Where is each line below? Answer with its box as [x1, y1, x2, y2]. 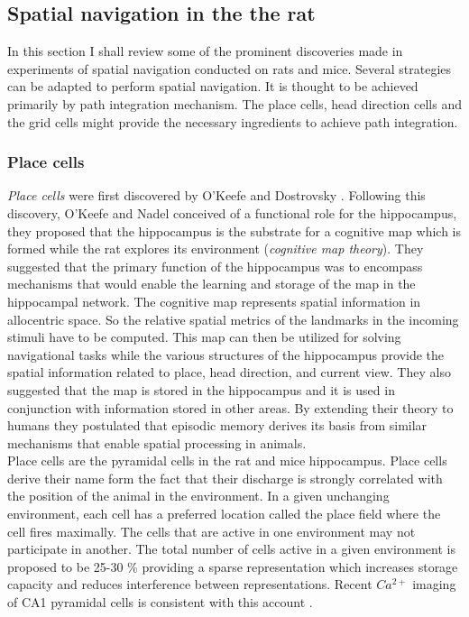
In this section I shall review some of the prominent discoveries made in [7, 41, 403, 60]
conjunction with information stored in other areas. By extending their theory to [7, 398, 454, 417]
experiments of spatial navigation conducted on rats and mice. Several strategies [7, 59, 452, 78]
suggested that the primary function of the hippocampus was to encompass [7, 256, 423, 275]
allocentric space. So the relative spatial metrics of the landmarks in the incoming [7, 309, 459, 328]
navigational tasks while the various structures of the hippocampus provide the [7, 345, 445, 364]
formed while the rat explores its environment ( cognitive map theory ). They [7, 239, 424, 258]
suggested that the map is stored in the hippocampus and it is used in [7, 380, 395, 399]
